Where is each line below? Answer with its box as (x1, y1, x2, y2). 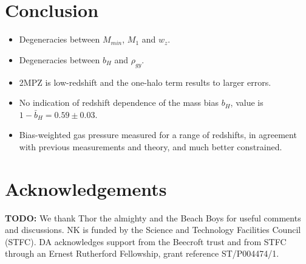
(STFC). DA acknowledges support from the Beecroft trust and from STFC (5, 235, 287, 248)
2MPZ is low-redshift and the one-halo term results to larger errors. (19, 75, 271, 88)
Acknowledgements (5, 176, 167, 201)
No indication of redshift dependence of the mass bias (19, 96, 219, 109)
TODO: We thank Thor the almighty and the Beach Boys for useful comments (5, 211, 301, 224)
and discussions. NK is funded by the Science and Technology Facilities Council (5, 223, 301, 236)
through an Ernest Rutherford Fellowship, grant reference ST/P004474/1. (5, 247, 279, 260)
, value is (230, 96, 263, 109)
